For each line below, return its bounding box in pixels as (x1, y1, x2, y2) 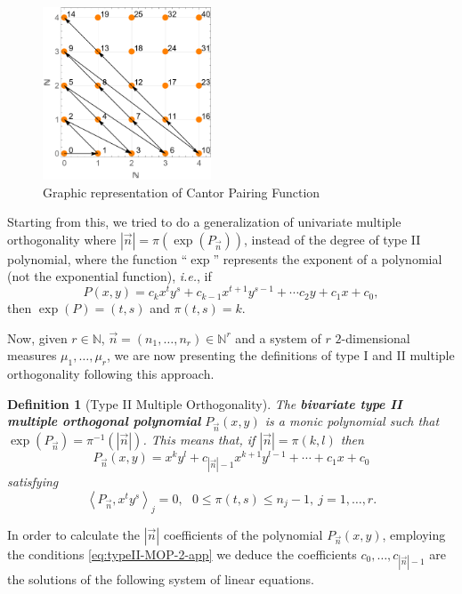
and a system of (235, 328, 321, 347)
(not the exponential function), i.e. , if (7, 267, 212, 285)
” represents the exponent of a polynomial (213, 249, 442, 268)
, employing (382, 525, 446, 543)
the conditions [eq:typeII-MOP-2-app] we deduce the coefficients (7, 544, 357, 563)
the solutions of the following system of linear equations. (7, 569, 314, 588)
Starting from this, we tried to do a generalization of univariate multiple (7, 213, 401, 231)
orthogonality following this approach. (7, 365, 215, 383)
